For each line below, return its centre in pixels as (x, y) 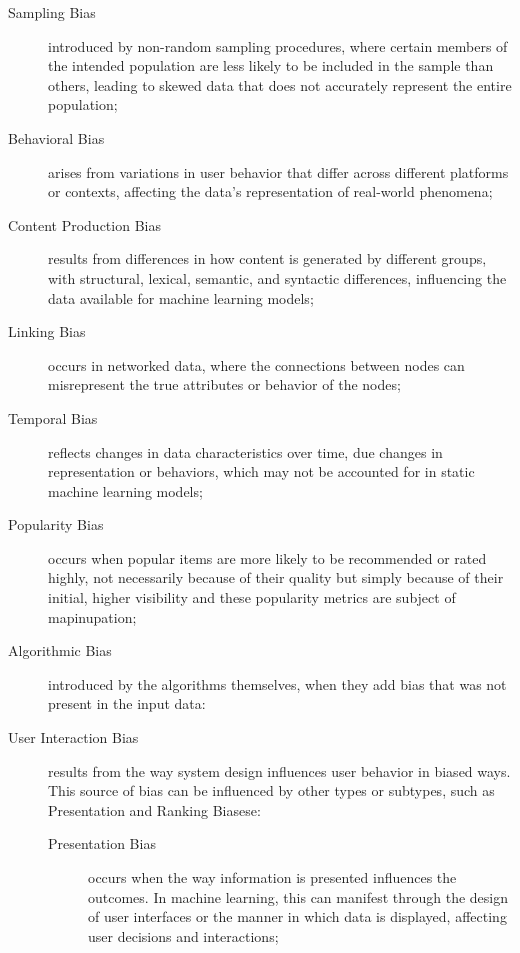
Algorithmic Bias (60, 650)
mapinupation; (92, 616)
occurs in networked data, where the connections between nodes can (256, 364)
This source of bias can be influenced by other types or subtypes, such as (271, 790)
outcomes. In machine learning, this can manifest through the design (298, 896)
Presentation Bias (102, 843)
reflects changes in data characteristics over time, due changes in (245, 451)
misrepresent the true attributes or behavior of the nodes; (224, 384)
